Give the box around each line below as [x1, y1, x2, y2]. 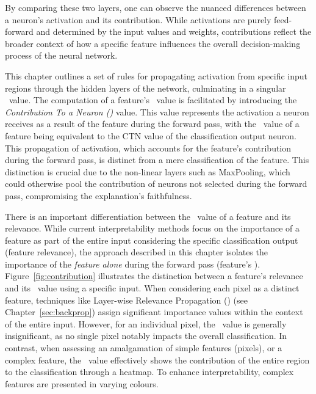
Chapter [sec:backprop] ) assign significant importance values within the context [5, 305, 303, 318]
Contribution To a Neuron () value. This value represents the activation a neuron [5, 105, 309, 118]
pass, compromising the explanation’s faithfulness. [5, 189, 192, 202]
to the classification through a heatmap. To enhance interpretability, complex [5, 365, 294, 378]
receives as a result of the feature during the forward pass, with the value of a [5, 117, 300, 130]
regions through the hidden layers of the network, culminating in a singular [5, 81, 286, 94]
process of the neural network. [5, 49, 118, 62]
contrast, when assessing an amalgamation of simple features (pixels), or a [5, 341, 282, 354]
